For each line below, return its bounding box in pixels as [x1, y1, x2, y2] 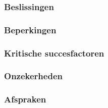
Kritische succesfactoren [4, 46, 104, 59]
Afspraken [4, 93, 46, 105]
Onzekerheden [4, 70, 63, 82]
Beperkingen [4, 23, 57, 36]
